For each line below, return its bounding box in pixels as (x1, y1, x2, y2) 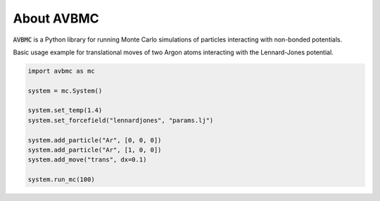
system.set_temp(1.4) (27, 106, 103, 114)
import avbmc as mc (27, 67, 95, 75)
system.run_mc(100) (27, 176, 95, 183)
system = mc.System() (27, 87, 103, 95)
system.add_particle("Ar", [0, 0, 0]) (27, 136, 162, 144)
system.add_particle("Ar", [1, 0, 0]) (27, 146, 162, 154)
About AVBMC (13, 11, 99, 26)
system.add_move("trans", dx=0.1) (27, 156, 147, 164)
